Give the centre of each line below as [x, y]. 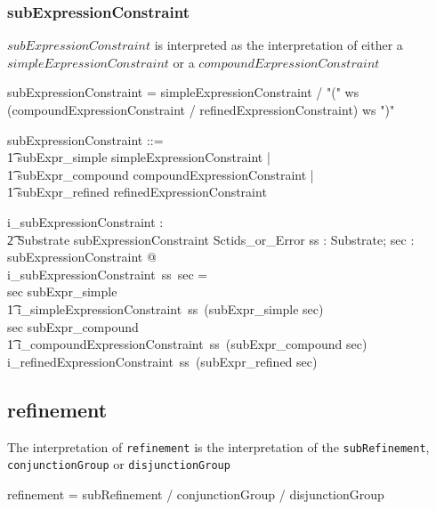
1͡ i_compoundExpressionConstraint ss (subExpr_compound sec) [187, 344]
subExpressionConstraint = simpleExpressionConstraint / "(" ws [183, 92]
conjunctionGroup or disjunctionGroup [119, 464]
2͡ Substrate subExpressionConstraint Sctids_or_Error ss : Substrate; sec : [211, 239]
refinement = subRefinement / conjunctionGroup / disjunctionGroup [196, 494]
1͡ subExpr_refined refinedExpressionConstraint [137, 192]
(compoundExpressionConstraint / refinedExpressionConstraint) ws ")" [201, 109]
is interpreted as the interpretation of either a [279, 45]
